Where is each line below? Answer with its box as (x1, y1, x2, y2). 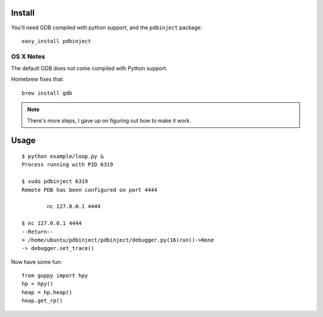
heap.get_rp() (22, 297, 63, 304)
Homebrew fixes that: (11, 75, 64, 83)
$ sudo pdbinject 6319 (22, 178, 89, 185)
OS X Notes (11, 52, 45, 60)
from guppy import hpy (22, 272, 89, 279)
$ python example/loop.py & (22, 153, 104, 160)
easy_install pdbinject (22, 38, 92, 44)
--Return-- (22, 228, 54, 235)
